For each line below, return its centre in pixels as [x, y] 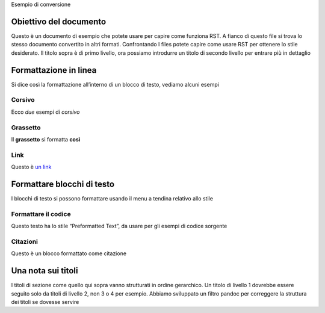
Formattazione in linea [54, 70]
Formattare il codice [41, 214]
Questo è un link [31, 167]
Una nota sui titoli [45, 271]
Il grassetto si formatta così [46, 139]
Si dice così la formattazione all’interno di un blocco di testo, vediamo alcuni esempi [115, 84]
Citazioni [25, 241]
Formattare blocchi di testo [63, 184]
